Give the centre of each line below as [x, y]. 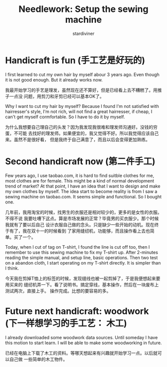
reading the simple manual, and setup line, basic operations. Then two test [82, 258]
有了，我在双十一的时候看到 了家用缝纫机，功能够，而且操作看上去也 [80, 231]
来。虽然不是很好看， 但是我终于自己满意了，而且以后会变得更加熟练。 [78, 139]
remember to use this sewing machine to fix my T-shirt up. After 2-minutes [82, 252]
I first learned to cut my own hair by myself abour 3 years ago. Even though [83, 74]
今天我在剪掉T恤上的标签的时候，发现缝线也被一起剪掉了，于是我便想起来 [81, 278]
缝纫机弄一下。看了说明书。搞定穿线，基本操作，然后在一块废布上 [91, 284]
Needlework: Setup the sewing [83, 9]
